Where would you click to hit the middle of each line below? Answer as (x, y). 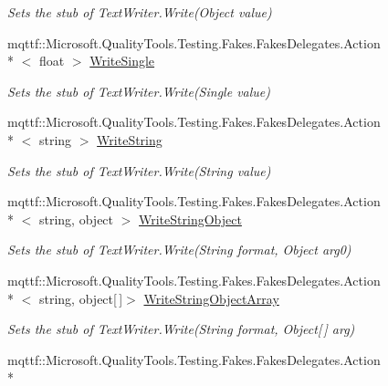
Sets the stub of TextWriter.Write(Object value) (140, 12)
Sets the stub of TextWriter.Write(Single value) (139, 91)
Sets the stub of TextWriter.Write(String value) (139, 170)
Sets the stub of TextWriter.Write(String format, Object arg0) (179, 250)
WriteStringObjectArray (211, 298)
